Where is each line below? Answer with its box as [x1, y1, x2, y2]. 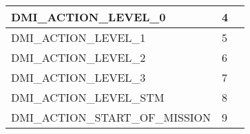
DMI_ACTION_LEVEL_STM [11, 89, 165, 105]
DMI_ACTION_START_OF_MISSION [11, 109, 211, 125]
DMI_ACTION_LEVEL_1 [11, 30, 146, 45]
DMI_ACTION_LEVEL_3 [11, 69, 146, 85]
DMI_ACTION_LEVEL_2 [11, 49, 146, 65]
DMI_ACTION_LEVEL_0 [11, 9, 166, 25]
